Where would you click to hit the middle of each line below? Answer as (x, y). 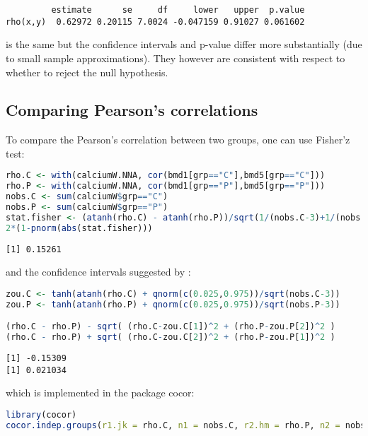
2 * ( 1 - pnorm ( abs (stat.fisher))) (79, 228)
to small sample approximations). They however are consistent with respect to (176, 58)
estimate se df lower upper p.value (178, 10)
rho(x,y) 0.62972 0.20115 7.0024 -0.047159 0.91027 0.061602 (155, 22)
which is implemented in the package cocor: (100, 393)
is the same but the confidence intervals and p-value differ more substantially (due (184, 44)
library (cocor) (41, 415)
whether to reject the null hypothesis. (87, 72)
